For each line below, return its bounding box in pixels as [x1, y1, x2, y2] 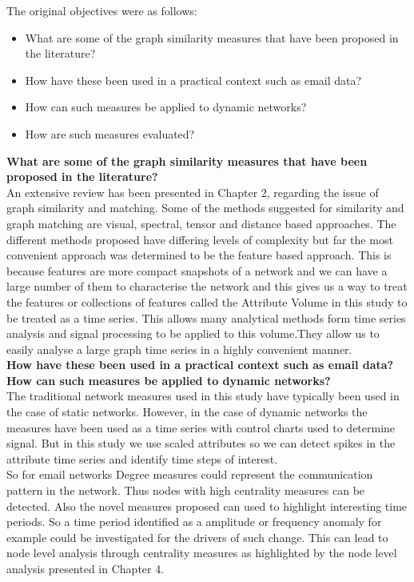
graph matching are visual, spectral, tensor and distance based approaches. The [6, 215, 396, 231]
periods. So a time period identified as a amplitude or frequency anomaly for [6, 513, 382, 530]
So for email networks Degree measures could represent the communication [6, 466, 373, 483]
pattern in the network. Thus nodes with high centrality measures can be [6, 482, 365, 499]
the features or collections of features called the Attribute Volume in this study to [6, 293, 408, 310]
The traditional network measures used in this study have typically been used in [6, 387, 400, 404]
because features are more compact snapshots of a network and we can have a [6, 262, 388, 279]
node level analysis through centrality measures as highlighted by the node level [6, 544, 397, 561]
